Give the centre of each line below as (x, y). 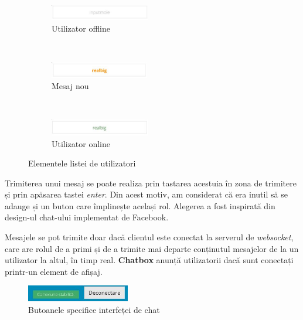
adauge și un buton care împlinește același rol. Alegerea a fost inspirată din (140, 205)
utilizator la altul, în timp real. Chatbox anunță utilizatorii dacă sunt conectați (149, 260)
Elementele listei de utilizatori (82, 163)
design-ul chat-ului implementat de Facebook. (87, 217)
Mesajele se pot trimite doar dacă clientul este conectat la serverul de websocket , (149, 237)
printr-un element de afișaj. (54, 271)
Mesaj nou (70, 86)
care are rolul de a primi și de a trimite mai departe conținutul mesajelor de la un (152, 248)
